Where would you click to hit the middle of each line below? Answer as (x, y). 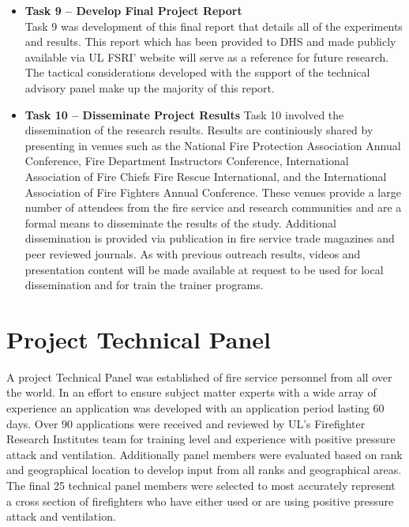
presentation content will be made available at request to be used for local (204, 269)
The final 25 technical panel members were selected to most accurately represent (201, 485)
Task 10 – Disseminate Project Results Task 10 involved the (184, 114)
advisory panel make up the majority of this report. (150, 87)
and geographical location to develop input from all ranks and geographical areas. (204, 470)
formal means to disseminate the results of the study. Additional (180, 222)
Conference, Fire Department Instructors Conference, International (187, 161)
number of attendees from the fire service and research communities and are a (213, 207)
